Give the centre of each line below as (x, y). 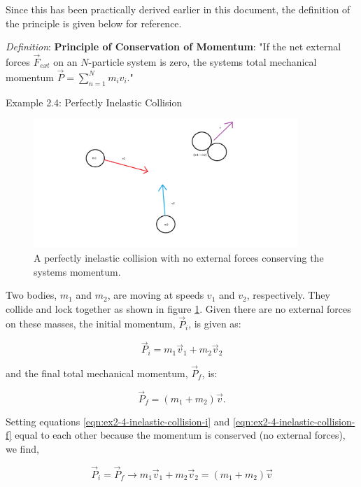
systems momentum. (77, 271)
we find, (22, 449)
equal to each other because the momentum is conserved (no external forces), (180, 435)
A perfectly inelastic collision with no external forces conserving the (179, 257)
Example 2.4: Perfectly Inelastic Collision (94, 102)
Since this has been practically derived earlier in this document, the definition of (178, 9)
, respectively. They (288, 295)
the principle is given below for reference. (94, 23)
